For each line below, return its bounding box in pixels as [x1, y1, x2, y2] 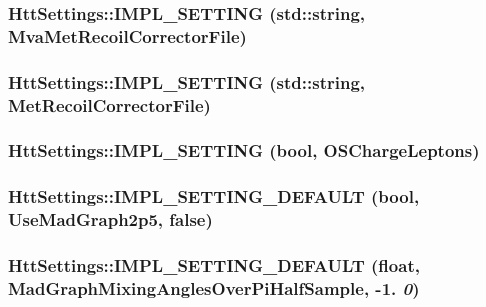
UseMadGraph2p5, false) [8, 207, 213, 232]
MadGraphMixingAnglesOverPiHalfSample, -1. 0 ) [8, 275, 420, 300]
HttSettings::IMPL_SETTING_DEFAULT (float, [8, 253, 420, 278]
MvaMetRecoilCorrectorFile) [8, 23, 247, 48]
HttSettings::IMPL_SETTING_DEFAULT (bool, [8, 184, 420, 209]
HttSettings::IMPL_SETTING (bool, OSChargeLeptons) [8, 138, 480, 163]
